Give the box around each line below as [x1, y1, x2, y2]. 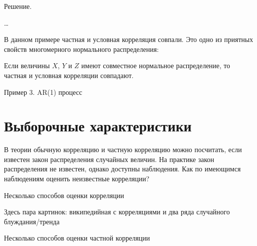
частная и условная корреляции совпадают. [4, 70, 134, 80]
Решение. [4, 1, 32, 11]
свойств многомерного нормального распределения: [4, 43, 159, 54]
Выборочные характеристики [4, 116, 192, 136]
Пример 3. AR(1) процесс [4, 86, 83, 97]
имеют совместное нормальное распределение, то [81, 60, 230, 71]
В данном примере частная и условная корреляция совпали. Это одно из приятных [4, 34, 254, 44]
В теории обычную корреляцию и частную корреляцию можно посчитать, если [4, 144, 242, 155]
